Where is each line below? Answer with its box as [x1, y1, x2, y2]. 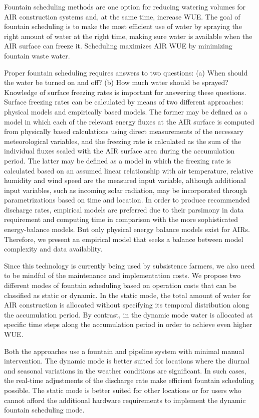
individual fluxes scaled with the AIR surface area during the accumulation [4, 145, 235, 156]
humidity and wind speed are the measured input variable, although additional [4, 175, 246, 185]
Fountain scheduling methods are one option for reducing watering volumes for [4, 1, 246, 11]
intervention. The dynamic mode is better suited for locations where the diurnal [4, 355, 250, 366]
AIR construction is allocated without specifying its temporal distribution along [4, 299, 249, 310]
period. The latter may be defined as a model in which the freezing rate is [4, 155, 231, 165]
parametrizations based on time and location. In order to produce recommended [4, 194, 250, 205]
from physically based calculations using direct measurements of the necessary [4, 126, 243, 136]
